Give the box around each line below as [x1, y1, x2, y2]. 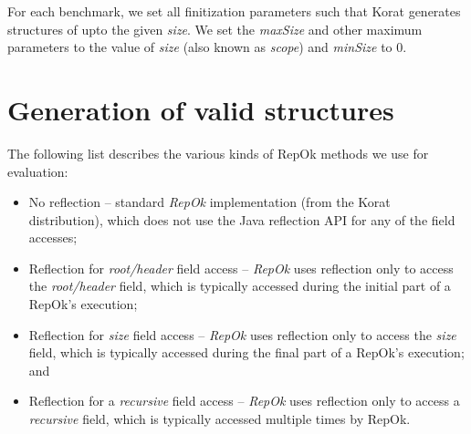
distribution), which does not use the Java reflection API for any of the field [28, 210, 455, 229]
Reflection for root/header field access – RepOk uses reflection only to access [28, 258, 454, 277]
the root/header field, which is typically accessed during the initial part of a [28, 276, 451, 295]
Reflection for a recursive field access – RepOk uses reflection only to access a [28, 391, 460, 410]
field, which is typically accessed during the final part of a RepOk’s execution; [28, 343, 465, 362]
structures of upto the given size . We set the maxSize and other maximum [7, 19, 423, 38]
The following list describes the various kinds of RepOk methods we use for [7, 143, 429, 162]
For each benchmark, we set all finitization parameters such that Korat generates [7, 2, 461, 20]
